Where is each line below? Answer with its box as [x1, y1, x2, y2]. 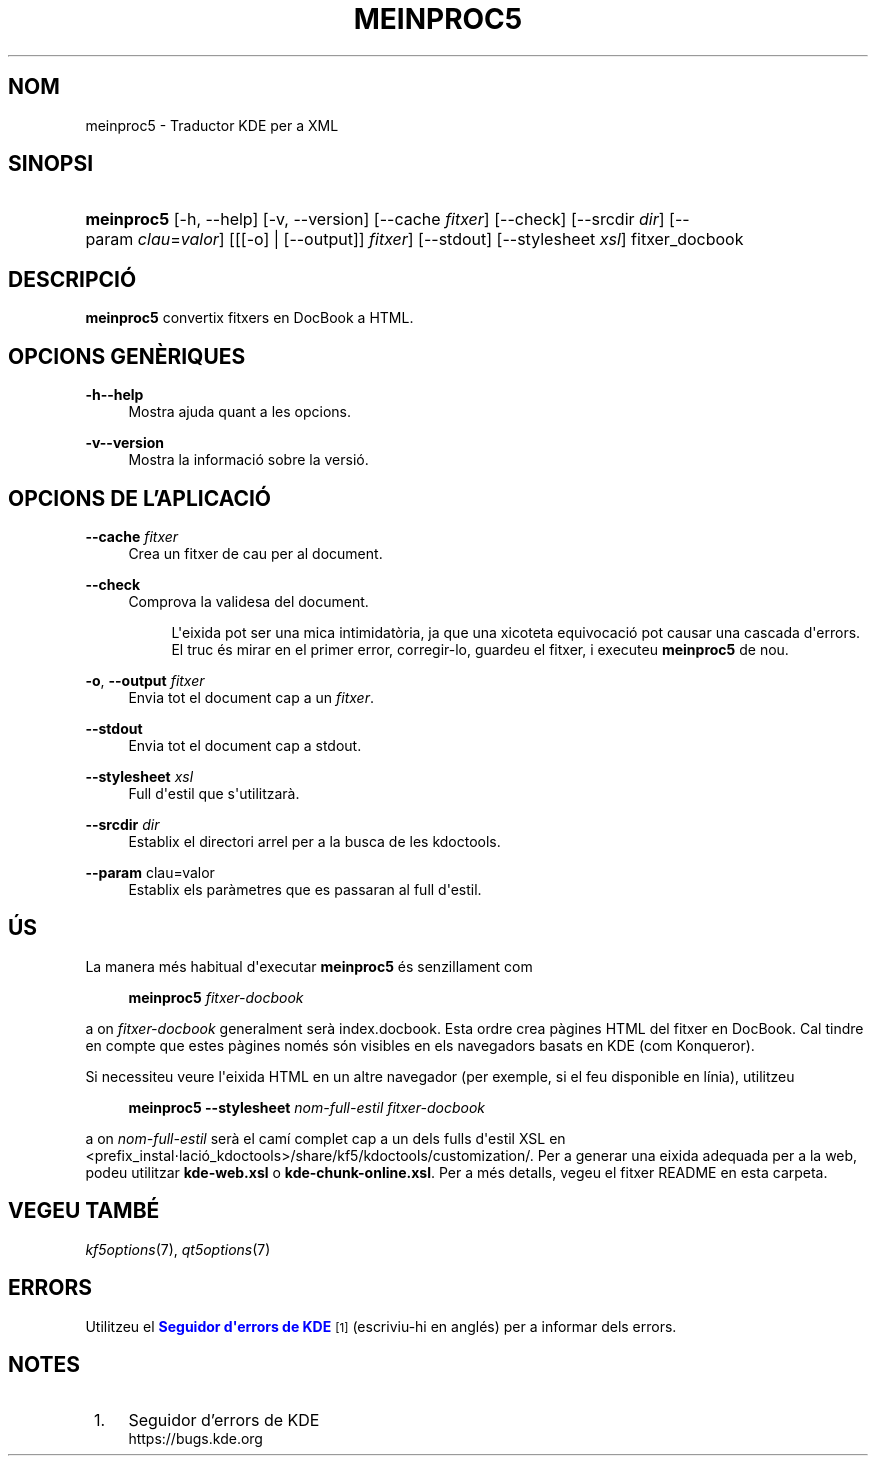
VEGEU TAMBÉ [8, 1198, 160, 1224]
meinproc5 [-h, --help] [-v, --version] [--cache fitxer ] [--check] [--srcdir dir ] [85, 209, 665, 230]
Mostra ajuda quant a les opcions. [128, 403, 351, 421]
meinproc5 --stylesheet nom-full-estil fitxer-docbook [128, 1098, 486, 1116]
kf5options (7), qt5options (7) [85, 1240, 271, 1258]
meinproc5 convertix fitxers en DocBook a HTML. [85, 309, 414, 327]
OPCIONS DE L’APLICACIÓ [8, 485, 272, 511]
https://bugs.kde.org [128, 1430, 263, 1448]
